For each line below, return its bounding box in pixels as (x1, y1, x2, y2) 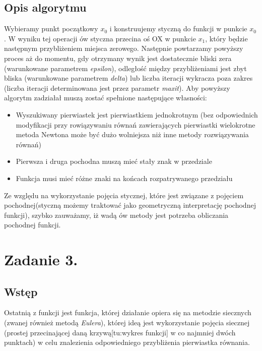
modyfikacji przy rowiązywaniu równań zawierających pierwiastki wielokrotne (16, 119, 255, 130)
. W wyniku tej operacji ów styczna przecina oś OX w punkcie (4, 33, 196, 43)
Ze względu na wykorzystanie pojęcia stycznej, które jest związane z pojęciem (4, 190, 244, 200)
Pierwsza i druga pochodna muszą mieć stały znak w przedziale (16, 156, 212, 166)
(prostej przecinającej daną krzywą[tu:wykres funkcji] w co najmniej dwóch (4, 327, 236, 337)
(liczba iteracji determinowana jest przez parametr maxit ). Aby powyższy (4, 82, 230, 93)
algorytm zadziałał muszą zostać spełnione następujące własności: (4, 92, 207, 103)
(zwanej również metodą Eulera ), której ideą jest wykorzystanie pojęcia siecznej (4, 317, 250, 328)
